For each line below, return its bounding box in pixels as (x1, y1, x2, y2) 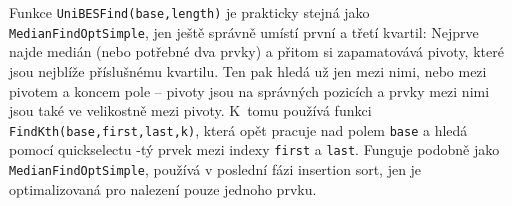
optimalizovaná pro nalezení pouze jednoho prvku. (9, 178, 317, 199)
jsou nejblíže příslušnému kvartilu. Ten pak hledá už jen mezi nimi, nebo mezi (9, 60, 487, 81)
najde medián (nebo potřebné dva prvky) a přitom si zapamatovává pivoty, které (9, 41, 504, 62)
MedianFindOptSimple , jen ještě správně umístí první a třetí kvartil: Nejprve (9, 21, 479, 42)
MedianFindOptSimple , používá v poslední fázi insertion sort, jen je (9, 159, 422, 179)
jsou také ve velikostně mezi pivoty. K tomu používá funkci (9, 100, 372, 121)
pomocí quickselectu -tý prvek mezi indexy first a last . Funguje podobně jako (9, 139, 500, 160)
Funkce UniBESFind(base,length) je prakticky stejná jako (9, 2, 370, 22)
